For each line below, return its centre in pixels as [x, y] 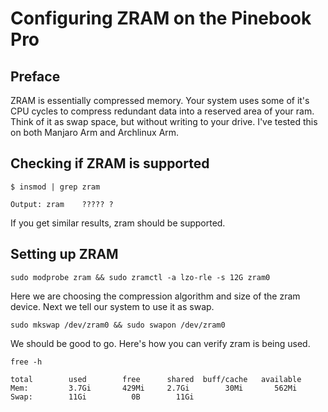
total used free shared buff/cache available [156, 379]
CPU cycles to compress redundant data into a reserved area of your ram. [162, 111]
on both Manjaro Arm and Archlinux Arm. [95, 132]
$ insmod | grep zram [55, 187]
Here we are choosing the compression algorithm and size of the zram [155, 296]
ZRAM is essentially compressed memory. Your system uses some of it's [160, 100]
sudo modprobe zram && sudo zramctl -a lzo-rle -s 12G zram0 [140, 277]
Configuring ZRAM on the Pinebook [161, 18]
